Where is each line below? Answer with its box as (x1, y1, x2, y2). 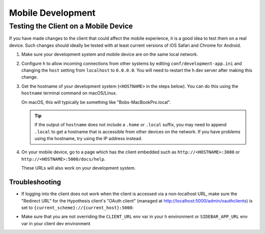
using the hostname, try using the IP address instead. (34, 136, 142, 142)
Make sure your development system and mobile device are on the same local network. (21, 52, 198, 58)
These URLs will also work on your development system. (21, 165, 136, 171)
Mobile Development (9, 7, 96, 18)
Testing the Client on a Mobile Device (9, 22, 133, 30)
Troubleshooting (9, 178, 61, 186)
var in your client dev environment (21, 220, 91, 226)
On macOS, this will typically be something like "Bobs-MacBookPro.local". (21, 99, 171, 105)
